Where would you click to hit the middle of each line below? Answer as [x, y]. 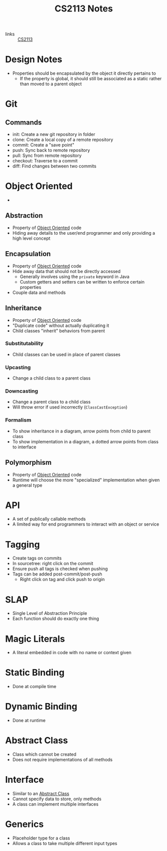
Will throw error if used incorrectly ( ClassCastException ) [70, 407]
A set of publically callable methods [49, 519]
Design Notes [34, 60]
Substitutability [24, 343]
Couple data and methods [39, 292]
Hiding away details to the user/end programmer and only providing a [84, 233]
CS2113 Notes [84, 9]
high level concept [31, 238]
